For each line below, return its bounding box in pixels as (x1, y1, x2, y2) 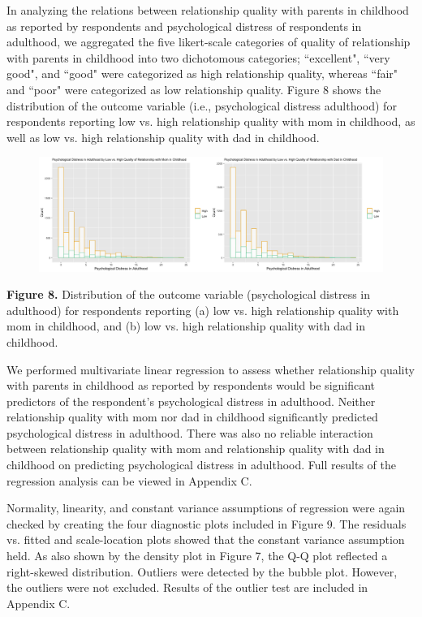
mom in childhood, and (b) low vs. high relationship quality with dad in (6, 317, 366, 334)
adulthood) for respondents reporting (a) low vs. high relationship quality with (6, 301, 399, 318)
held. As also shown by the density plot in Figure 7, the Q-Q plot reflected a (6, 547, 388, 564)
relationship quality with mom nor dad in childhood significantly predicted (6, 408, 378, 425)
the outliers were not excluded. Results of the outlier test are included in (6, 579, 368, 596)
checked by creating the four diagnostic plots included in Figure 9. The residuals (6, 515, 407, 532)
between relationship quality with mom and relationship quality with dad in (6, 440, 385, 457)
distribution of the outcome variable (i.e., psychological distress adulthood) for (6, 97, 397, 114)
